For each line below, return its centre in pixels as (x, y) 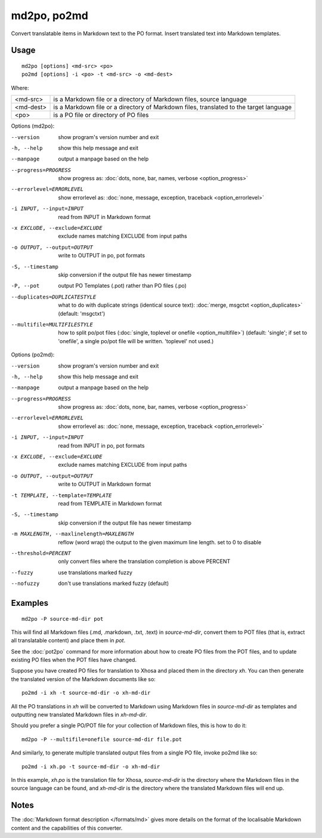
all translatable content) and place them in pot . (68, 640)
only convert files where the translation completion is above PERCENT (144, 562)
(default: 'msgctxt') (82, 313)
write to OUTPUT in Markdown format (105, 484)
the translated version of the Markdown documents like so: (83, 679)
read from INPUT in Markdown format (104, 217)
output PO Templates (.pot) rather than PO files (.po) (123, 286)
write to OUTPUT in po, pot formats (102, 255)
